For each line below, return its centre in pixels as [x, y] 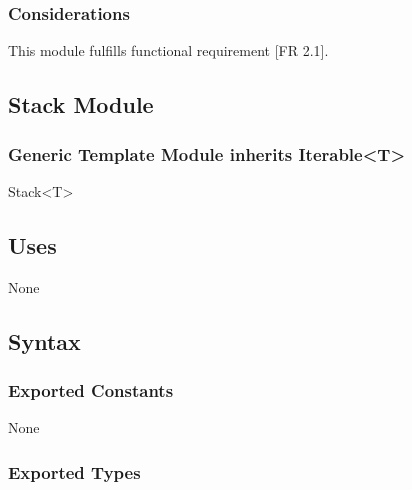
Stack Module [81, 104]
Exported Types [74, 471]
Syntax [44, 340]
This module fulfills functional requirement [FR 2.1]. [168, 50]
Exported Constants [91, 389]
